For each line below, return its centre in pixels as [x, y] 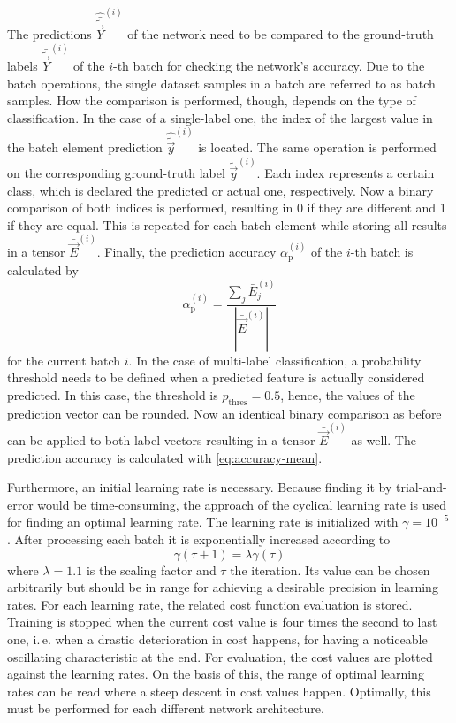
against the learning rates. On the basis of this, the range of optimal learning [216, 674]
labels [23, 65]
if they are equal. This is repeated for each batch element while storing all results [227, 224]
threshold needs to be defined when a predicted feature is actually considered [216, 377]
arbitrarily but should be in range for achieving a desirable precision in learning [223, 587]
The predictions [49, 34]
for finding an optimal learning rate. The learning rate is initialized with [203, 522]
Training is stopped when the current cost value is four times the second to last [222, 622]
